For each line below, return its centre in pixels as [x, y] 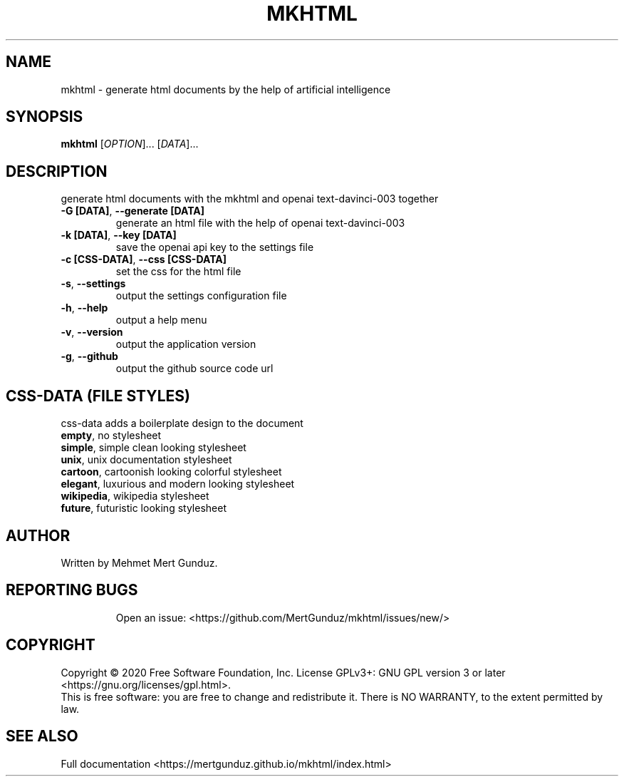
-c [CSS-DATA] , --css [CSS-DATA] [144, 259]
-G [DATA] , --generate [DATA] [133, 211]
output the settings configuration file [201, 296]
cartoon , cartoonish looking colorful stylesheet [171, 472]
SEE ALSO [42, 736]
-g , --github [89, 356]
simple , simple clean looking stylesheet [154, 448]
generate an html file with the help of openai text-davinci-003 [260, 223]
